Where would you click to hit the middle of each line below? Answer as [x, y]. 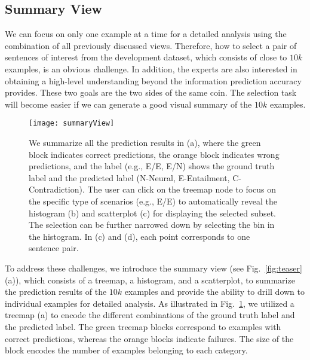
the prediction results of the [56, 292]
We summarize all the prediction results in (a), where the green [145, 143]
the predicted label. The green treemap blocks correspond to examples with [143, 326]
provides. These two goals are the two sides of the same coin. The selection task [151, 92]
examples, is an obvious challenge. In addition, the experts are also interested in [151, 68]
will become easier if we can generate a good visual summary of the [128, 104]
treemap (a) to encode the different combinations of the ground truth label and [150, 315]
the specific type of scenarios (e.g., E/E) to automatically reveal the [153, 201]
